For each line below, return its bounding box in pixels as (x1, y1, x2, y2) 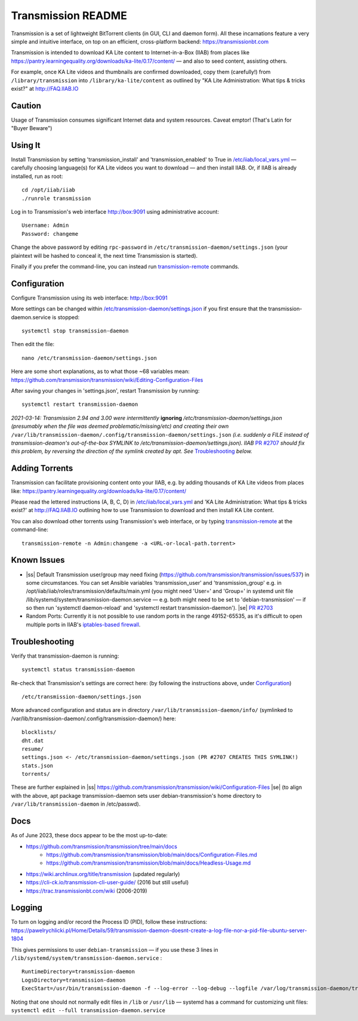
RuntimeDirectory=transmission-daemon (21, 968, 135, 975)
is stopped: (51, 313, 80, 320)
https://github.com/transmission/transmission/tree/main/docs (26, 843, 177, 850)
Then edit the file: (11, 341, 55, 348)
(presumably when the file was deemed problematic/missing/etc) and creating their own (11, 422, 229, 430)
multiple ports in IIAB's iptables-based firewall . (26, 621, 141, 628)
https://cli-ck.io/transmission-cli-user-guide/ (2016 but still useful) (26, 879, 189, 886)
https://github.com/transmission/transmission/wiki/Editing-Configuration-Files (11, 376, 203, 383)
